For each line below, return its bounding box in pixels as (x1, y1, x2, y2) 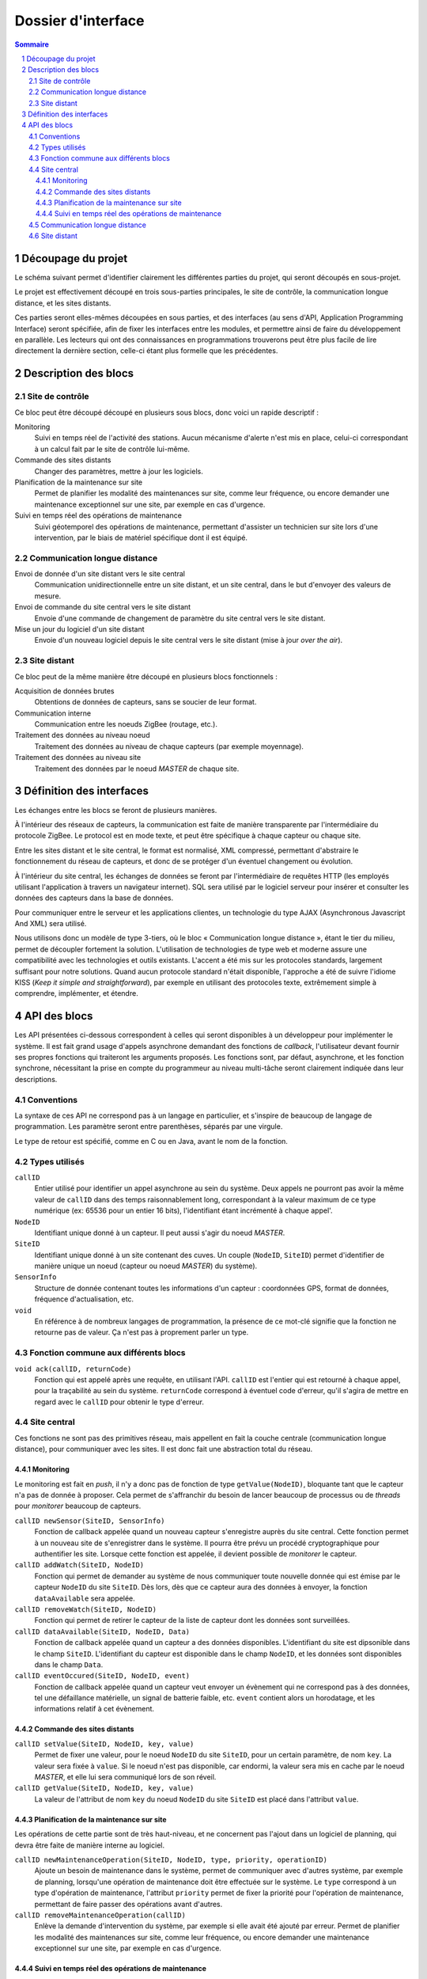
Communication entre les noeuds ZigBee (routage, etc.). (34, 720, 217, 729)
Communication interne (14, 708, 91, 718)
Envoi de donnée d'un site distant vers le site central (14, 569, 186, 579)
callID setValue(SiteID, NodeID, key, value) (14, 1739, 195, 1749)
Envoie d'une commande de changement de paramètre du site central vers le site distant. (34, 613, 326, 623)
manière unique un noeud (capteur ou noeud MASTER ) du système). (34, 1261, 258, 1271)
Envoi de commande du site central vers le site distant (14, 602, 191, 612)
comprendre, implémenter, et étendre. (14, 989, 138, 998)
